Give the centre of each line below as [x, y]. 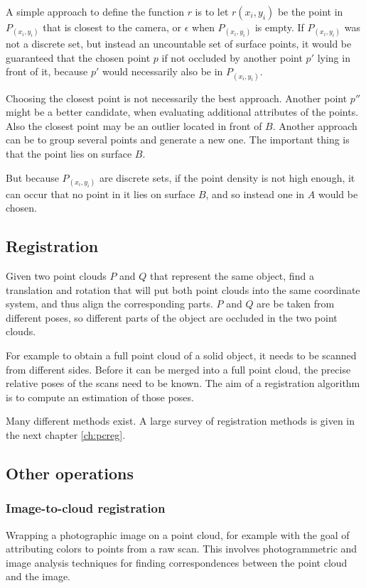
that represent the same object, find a [232, 276]
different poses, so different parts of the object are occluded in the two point [172, 317]
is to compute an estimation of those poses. [100, 397]
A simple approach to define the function [95, 11]
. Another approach [315, 125]
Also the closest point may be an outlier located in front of [134, 125]
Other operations [70, 473]
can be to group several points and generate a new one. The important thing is [178, 140]
